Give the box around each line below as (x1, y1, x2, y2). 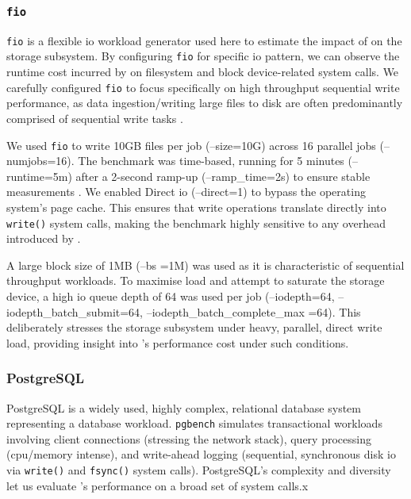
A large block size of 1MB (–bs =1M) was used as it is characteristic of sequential (6, 256, 405, 273)
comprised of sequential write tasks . (6, 109, 183, 126)
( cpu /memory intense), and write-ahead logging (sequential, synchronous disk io (6, 446, 396, 463)
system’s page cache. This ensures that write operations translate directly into (6, 198, 386, 215)
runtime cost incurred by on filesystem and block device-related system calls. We (6, 63, 399, 80)
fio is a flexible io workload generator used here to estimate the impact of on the (6, 32, 402, 48)
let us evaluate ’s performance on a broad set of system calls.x (6, 477, 309, 493)
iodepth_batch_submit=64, (6, 303, 144, 320)
